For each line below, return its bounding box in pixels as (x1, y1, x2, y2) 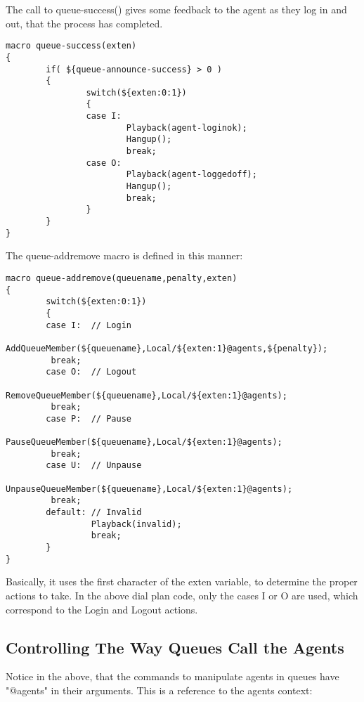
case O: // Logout (46, 367, 137, 377)
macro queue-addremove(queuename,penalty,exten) (6, 273, 238, 283)
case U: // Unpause (46, 460, 142, 471)
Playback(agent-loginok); (126, 122, 247, 133)
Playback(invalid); (91, 519, 182, 529)
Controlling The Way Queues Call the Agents (6, 636, 344, 658)
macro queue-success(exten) (6, 41, 137, 51)
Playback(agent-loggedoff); (126, 169, 257, 180)
